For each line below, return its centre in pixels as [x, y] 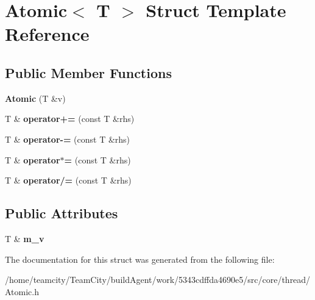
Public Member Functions [88, 72]
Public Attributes [62, 213]
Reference [47, 34]
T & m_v [25, 238]
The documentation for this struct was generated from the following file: [140, 259]
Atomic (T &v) [35, 98]
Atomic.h [22, 291]
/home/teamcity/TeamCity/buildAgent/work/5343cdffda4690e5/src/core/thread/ [158, 280]
